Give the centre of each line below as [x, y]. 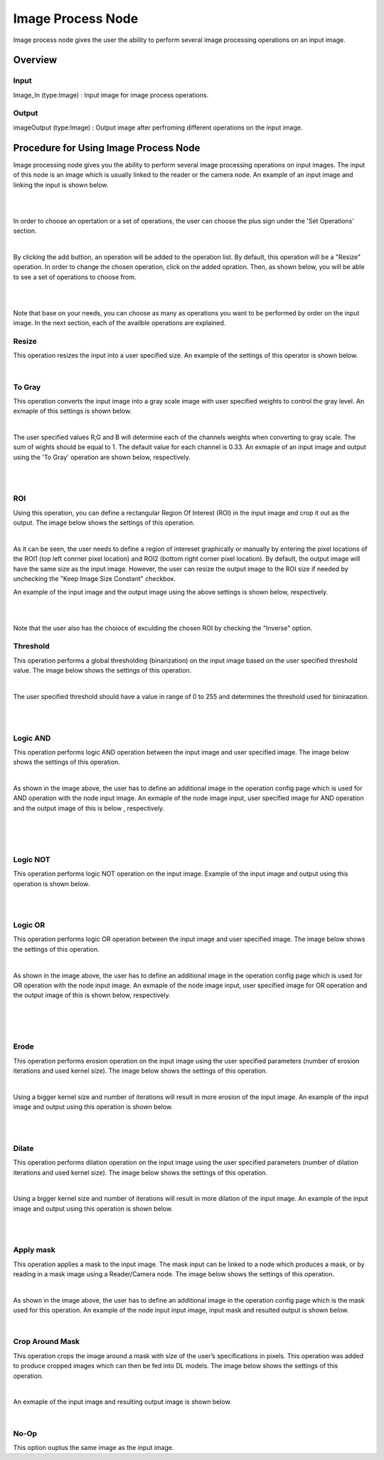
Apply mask [34, 1250]
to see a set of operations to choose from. [75, 277]
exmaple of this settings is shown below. [72, 411]
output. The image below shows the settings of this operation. [104, 522]
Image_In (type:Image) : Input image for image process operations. [111, 95]
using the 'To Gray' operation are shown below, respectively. [102, 457]
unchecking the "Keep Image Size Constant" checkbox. [95, 579]
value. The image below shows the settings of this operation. [102, 671]
